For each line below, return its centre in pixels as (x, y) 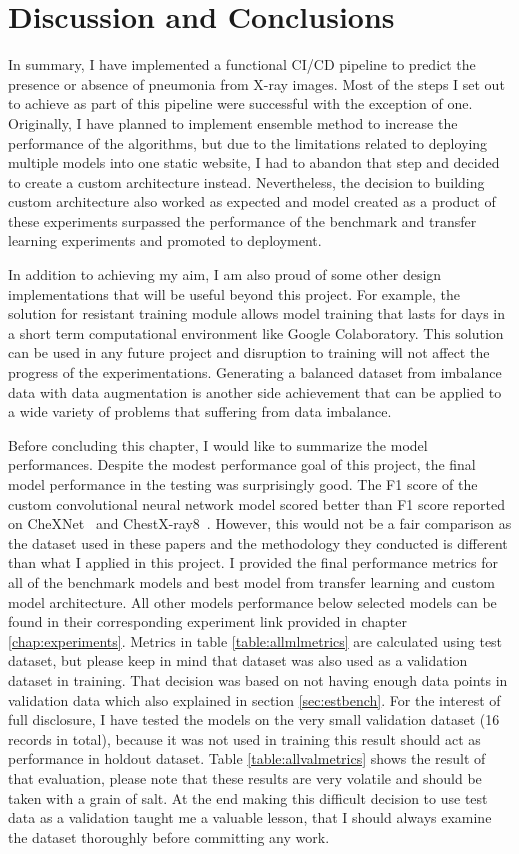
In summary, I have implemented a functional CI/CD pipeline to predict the (242, 64)
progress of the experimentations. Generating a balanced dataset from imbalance (255, 372)
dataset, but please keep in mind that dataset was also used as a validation (238, 660)
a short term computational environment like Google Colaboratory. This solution (256, 332)
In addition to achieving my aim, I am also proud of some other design (225, 274)
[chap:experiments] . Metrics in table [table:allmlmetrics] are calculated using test (255, 640)
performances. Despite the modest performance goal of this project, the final (242, 464)
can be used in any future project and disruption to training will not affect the (249, 352)
